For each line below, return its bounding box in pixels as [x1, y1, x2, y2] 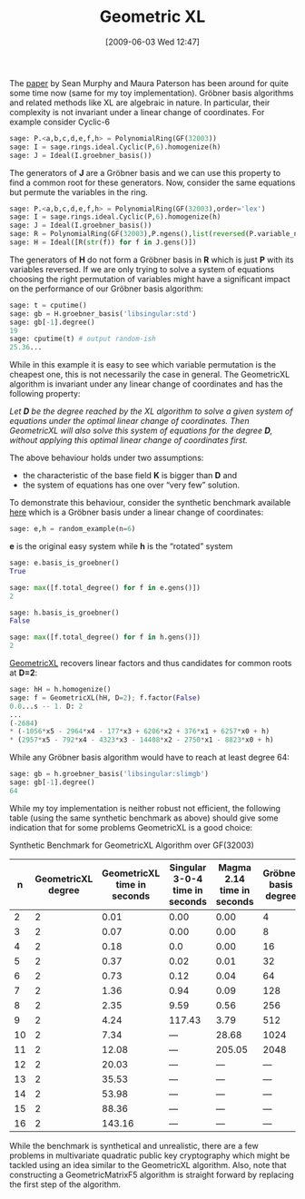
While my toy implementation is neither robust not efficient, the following [9, 802, 281, 813]
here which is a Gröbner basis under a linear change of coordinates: [9, 506, 264, 518]
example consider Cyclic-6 [9, 116, 111, 127]
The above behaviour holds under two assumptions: [9, 452, 204, 464]
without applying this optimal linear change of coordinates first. [9, 435, 248, 446]
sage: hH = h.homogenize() [9, 685, 112, 694]
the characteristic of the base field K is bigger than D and [22, 470, 238, 481]
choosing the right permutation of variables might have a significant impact [9, 273, 290, 284]
